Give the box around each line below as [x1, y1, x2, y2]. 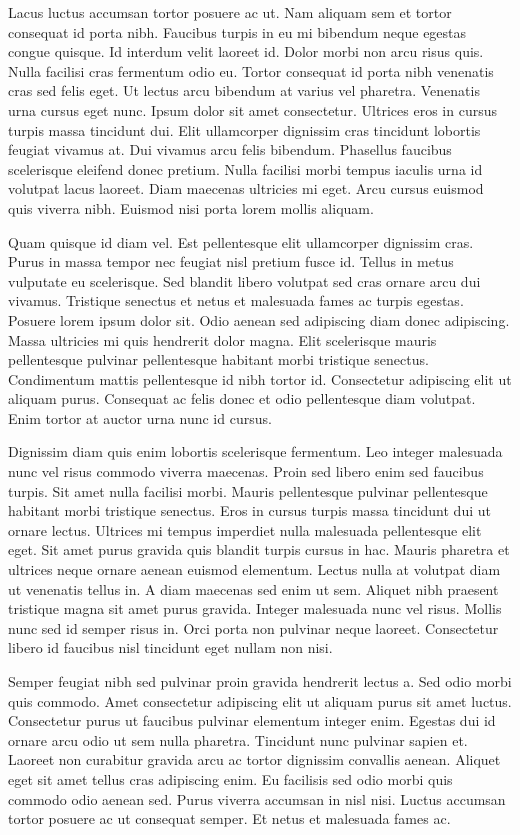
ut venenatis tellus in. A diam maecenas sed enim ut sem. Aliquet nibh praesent [8, 578, 499, 599]
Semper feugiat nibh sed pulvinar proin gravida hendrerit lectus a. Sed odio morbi [8, 671, 512, 691]
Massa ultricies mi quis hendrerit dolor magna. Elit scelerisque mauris [8, 329, 437, 350]
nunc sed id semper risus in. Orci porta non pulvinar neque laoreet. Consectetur [8, 617, 499, 638]
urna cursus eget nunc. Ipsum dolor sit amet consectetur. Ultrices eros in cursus [8, 99, 497, 120]
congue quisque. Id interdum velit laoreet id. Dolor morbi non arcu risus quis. [8, 41, 484, 62]
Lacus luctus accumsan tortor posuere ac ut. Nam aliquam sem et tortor [8, 2, 452, 22]
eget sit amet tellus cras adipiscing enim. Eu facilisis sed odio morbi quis [8, 768, 453, 789]
